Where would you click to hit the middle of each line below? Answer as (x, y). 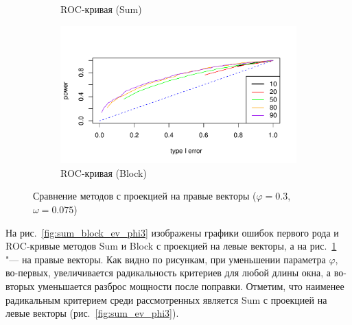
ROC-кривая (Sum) (101, 9)
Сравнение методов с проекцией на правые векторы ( (145, 196)
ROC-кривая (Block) (104, 172)
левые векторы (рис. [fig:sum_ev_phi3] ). (92, 313)
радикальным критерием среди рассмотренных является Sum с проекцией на (166, 299)
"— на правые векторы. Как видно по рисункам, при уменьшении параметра (166, 259)
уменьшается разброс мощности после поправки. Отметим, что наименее (191, 286)
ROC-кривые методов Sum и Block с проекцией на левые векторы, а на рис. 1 (171, 246)
